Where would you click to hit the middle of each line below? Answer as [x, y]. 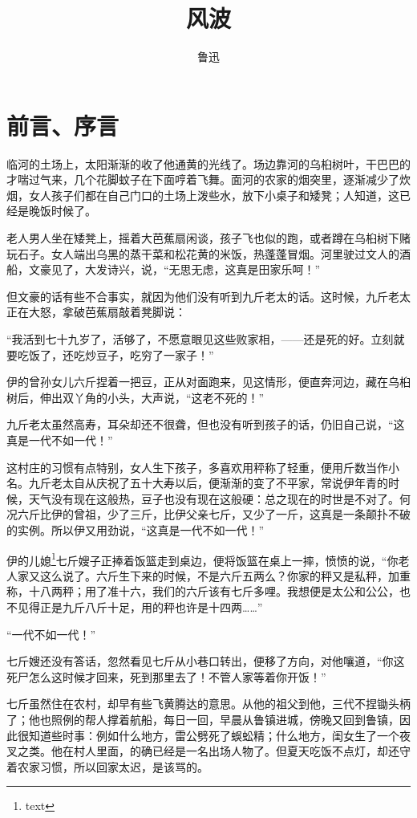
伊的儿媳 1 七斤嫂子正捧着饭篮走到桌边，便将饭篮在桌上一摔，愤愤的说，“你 [202, 559]
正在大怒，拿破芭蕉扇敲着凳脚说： [96, 312]
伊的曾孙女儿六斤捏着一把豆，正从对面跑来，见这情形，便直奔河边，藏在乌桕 [208, 382]
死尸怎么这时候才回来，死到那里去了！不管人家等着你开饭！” [166, 676]
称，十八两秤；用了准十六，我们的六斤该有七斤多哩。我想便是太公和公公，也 [208, 591]
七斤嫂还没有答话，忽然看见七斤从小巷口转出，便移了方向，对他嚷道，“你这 [206, 661]
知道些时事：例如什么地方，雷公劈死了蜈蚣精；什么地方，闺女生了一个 [214, 735]
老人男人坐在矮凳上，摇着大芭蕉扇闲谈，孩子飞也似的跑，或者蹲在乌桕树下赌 [208, 238]
